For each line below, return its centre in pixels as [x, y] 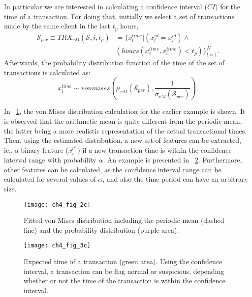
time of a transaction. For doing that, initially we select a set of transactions [119, 16]
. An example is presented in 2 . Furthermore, [173, 160]
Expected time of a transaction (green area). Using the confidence [123, 261]
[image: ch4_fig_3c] [57, 246]
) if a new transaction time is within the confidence [155, 149]
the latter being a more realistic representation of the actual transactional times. [126, 130]
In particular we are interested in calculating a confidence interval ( [106, 6]
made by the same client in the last [57, 26]
